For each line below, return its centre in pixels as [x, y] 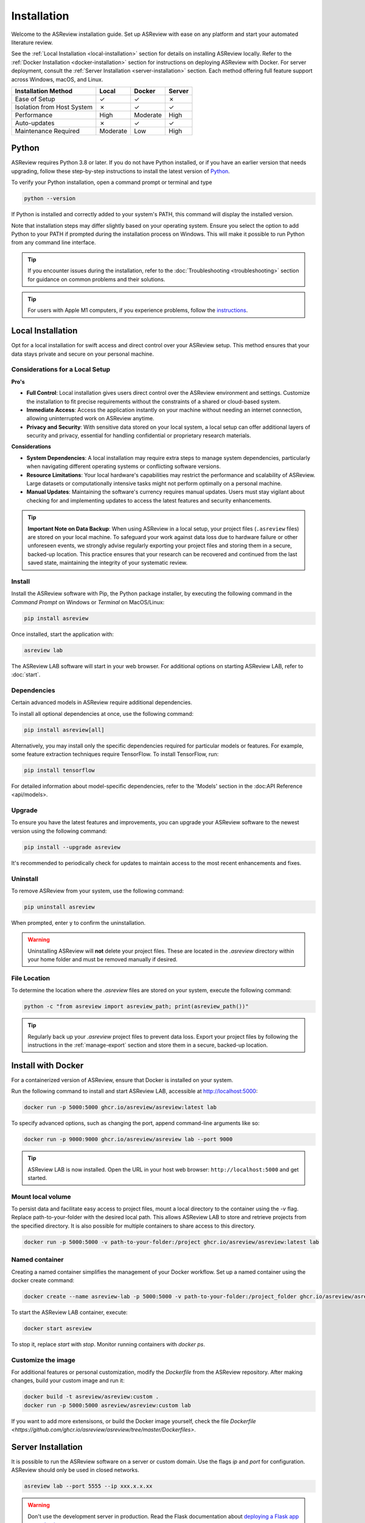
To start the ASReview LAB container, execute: [69, 1312]
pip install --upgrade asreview [72, 847]
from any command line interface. [54, 242]
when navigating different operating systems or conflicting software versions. [124, 467]
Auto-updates [35, 123]
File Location [31, 978]
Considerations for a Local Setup [61, 370]
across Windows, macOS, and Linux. [57, 79]
